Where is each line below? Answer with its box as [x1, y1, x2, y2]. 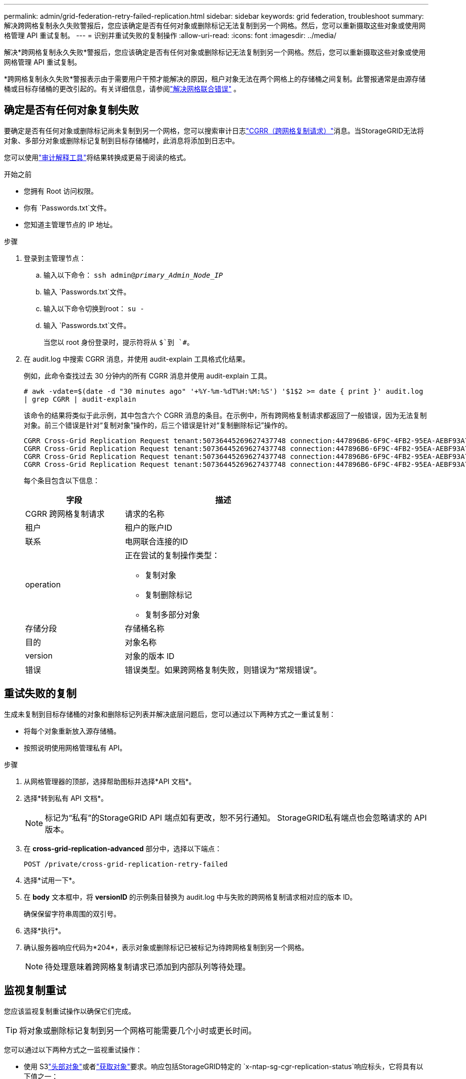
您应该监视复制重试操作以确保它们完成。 [4, 1006, 135, 1015]
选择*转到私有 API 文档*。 [24, 793, 108, 802]
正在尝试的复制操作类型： [125, 550, 220, 560]
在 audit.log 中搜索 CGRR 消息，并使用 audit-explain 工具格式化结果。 [24, 354, 250, 363]
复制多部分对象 [145, 609, 200, 620]
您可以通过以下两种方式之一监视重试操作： [4, 1045, 142, 1054]
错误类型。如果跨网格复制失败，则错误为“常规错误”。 [125, 664, 322, 675]
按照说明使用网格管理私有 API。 [24, 743, 127, 752]
